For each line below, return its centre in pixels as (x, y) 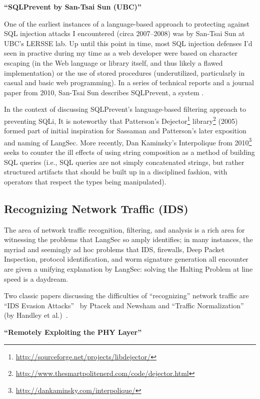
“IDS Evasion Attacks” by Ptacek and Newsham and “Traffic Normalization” (124, 305)
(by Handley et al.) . (36, 315)
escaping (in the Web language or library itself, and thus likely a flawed (113, 62)
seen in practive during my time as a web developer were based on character (121, 53)
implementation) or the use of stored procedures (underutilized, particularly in (124, 72)
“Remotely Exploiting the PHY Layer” (73, 332)
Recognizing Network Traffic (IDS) (96, 208)
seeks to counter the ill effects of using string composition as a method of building (129, 152)
